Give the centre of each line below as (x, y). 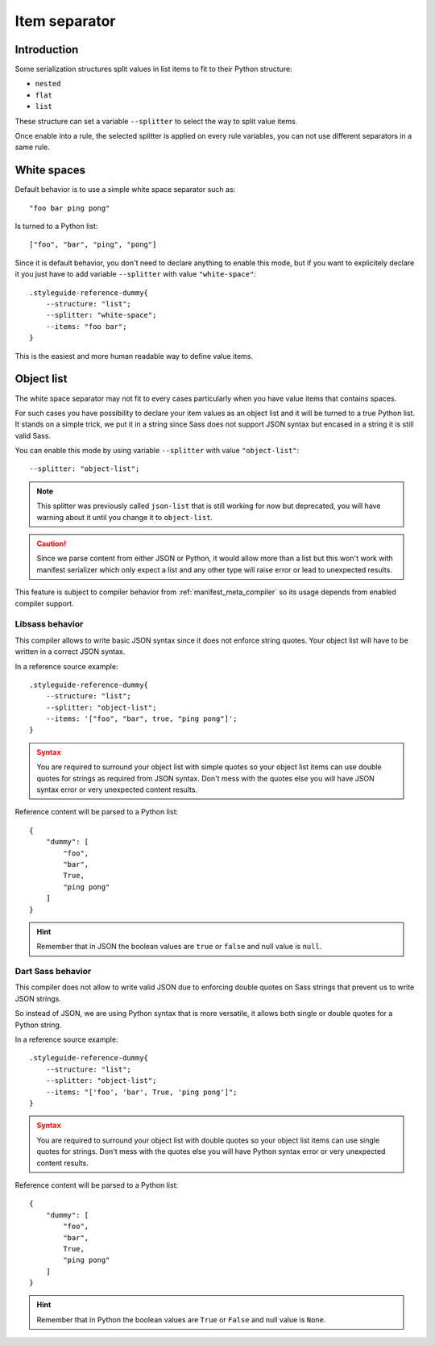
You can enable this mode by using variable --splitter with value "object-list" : (157, 451)
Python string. (38, 1025)
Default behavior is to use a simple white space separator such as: (125, 189)
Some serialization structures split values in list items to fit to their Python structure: (154, 69)
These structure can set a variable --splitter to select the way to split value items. (156, 121)
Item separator (65, 21)
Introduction (47, 50)
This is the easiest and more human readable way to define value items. (134, 356)
